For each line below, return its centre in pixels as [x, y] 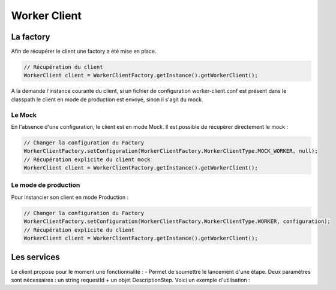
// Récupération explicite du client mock [87, 159]
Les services [35, 257]
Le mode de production [46, 185]
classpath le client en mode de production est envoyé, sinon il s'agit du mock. [107, 99]
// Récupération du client [63, 67]
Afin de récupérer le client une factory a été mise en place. [84, 52]
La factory [31, 37]
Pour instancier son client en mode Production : [70, 197]
